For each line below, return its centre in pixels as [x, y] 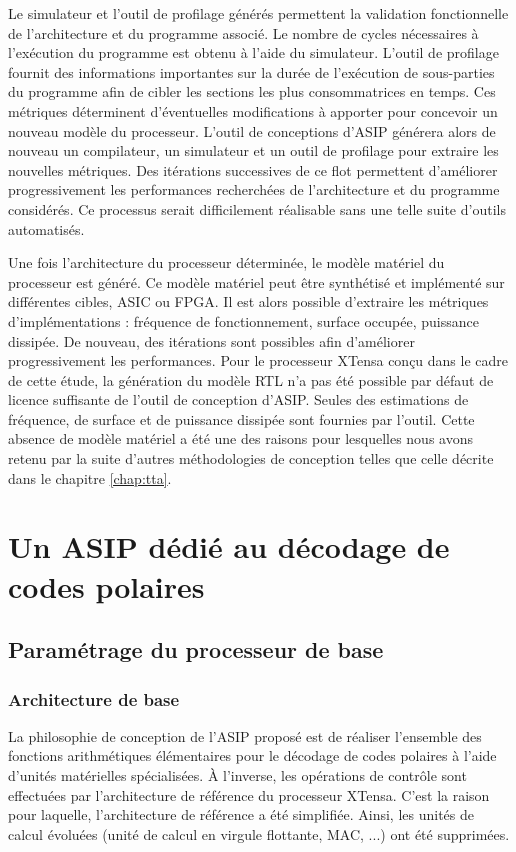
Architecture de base [94, 698]
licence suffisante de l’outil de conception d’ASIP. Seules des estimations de [238, 399]
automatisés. [46, 228]
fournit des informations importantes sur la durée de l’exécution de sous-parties [251, 71]
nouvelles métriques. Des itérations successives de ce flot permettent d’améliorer [253, 169]
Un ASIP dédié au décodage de [229, 546]
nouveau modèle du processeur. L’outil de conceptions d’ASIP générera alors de [252, 130]
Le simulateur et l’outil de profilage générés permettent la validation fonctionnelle [258, 13]
